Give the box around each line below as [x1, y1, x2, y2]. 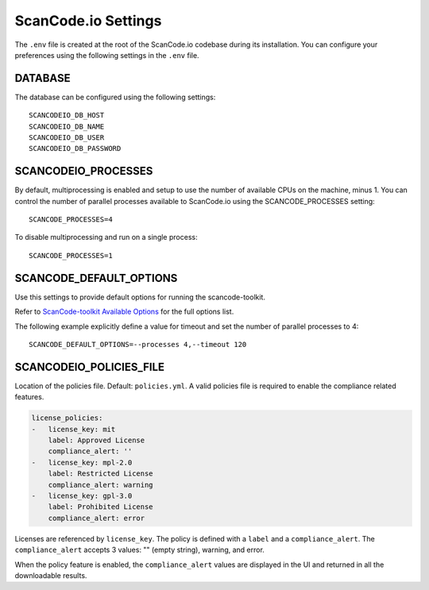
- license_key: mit [31, 425, 116, 434]
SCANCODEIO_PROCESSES [14, 164, 153, 178]
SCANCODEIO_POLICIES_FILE [14, 360, 165, 373]
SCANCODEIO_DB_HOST [29, 111, 105, 120]
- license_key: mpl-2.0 [31, 457, 133, 467]
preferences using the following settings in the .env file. [14, 50, 199, 60]
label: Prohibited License [48, 503, 154, 511]
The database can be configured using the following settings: [14, 92, 216, 102]
